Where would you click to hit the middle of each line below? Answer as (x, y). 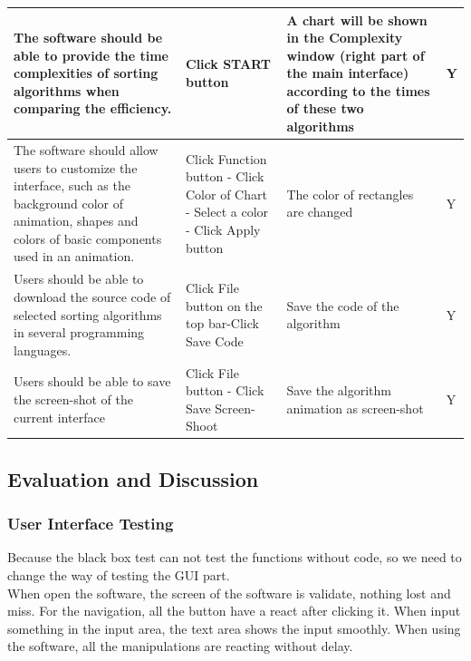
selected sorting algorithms (88, 314)
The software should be (88, 38)
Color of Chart (226, 194)
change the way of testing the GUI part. (119, 575)
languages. (43, 350)
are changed (320, 212)
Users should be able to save (92, 381)
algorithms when (67, 90)
